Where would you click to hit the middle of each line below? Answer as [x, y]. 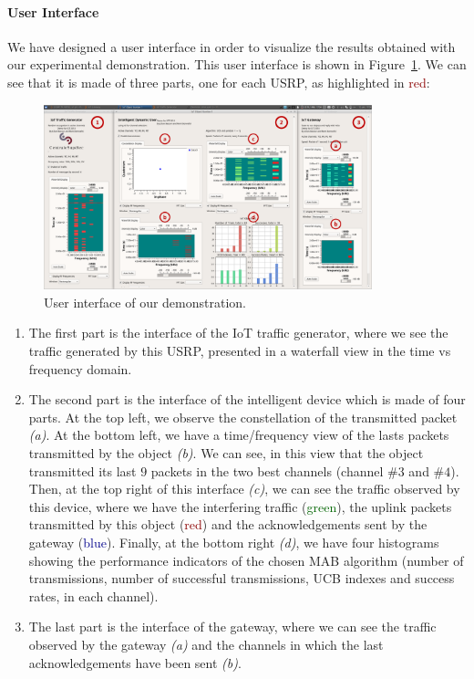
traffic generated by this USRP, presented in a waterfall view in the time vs [240, 351]
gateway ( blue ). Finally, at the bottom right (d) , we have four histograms [234, 543]
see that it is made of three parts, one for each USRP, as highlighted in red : [219, 82]
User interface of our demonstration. [145, 302]
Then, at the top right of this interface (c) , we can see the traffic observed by [244, 489]
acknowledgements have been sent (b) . [135, 662]
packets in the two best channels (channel [267, 470]
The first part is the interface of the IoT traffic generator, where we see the [238, 333]
